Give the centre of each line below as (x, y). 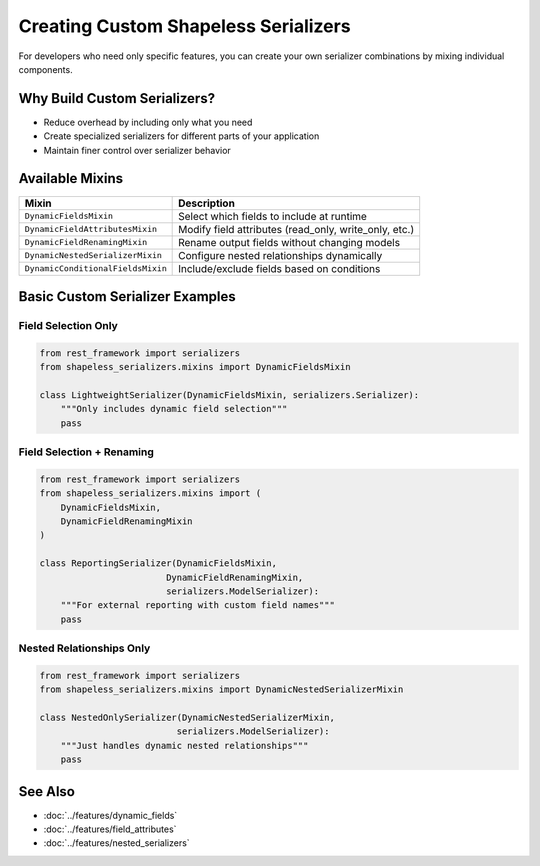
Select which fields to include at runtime (272, 216)
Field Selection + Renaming (86, 452)
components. (46, 69)
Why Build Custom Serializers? (116, 98)
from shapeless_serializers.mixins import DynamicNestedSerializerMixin (221, 689)
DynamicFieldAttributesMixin (91, 229)
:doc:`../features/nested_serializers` (116, 843)
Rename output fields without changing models (289, 242)
